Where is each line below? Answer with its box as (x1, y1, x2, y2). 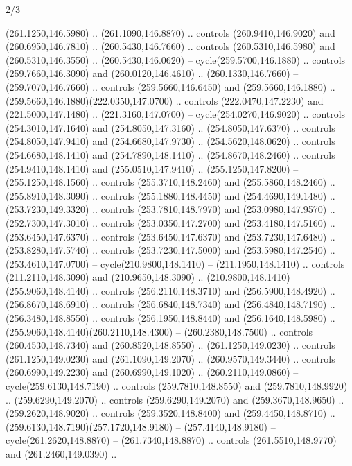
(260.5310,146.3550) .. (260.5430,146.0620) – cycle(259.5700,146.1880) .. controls (6, 52, 346, 67)
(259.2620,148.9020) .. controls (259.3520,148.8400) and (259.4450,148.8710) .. (6, 406, 335, 420)
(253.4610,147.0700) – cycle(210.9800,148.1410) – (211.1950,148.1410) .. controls (6, 256, 345, 270)
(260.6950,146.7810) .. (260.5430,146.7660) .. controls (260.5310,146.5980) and (6, 39, 335, 53)
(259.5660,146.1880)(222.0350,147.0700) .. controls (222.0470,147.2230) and (6, 93, 324, 107)
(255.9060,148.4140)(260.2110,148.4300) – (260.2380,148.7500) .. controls (6, 324, 313, 338)
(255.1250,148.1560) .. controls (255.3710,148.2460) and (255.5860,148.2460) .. (6, 175, 335, 189)
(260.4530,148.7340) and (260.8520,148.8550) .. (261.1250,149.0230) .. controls (6, 338, 335, 352)
